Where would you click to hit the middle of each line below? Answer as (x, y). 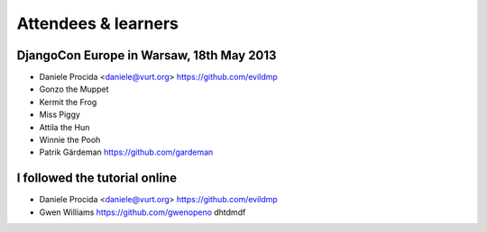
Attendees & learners (98, 23)
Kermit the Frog (68, 102)
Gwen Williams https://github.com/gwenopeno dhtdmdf (142, 212)
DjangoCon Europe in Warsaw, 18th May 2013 (147, 55)
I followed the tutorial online (97, 178)
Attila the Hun (64, 127)
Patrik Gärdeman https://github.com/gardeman (126, 152)
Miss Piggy (60, 115)
